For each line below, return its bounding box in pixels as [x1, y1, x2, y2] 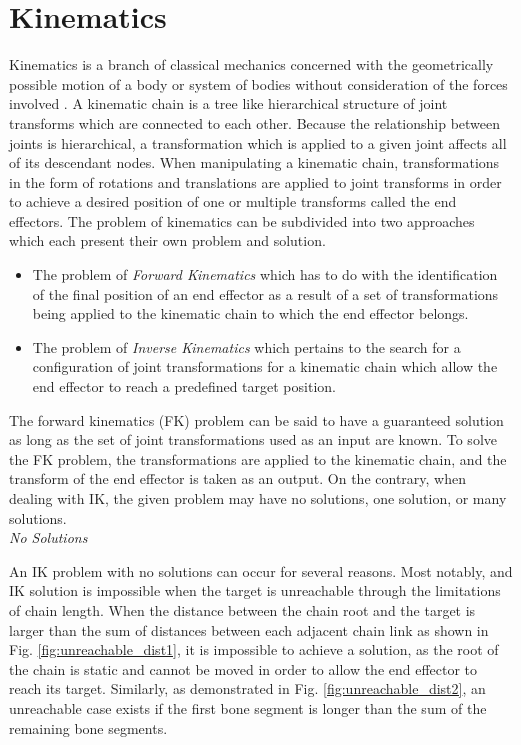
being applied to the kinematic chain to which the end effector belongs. [32, 303, 469, 324]
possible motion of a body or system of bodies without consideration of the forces [9, 73, 508, 94]
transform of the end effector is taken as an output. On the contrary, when [9, 468, 466, 489]
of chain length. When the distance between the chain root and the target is [9, 599, 476, 620]
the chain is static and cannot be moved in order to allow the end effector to [9, 658, 478, 679]
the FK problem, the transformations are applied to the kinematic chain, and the [9, 448, 507, 469]
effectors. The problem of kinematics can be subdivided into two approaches [9, 210, 475, 231]
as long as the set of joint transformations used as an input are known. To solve [9, 429, 497, 450]
